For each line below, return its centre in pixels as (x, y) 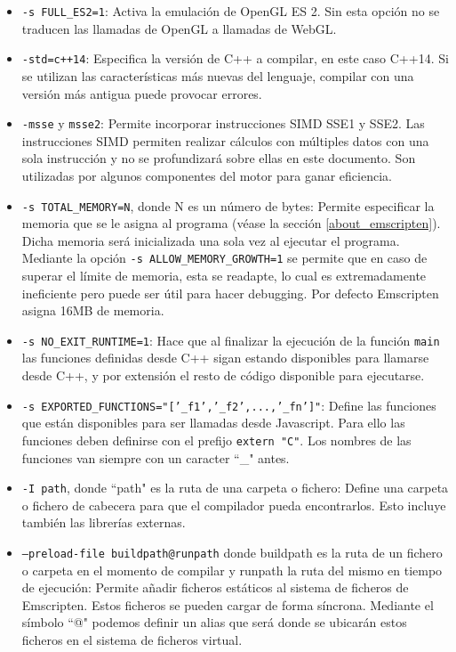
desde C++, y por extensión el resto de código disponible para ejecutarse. (223, 375)
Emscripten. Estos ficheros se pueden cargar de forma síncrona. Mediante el (228, 604)
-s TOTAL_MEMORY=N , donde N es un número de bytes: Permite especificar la (228, 205)
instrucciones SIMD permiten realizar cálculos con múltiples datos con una (225, 140)
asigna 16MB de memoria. (93, 310)
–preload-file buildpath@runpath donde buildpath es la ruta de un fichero (232, 552)
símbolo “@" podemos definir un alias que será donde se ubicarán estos (214, 622)
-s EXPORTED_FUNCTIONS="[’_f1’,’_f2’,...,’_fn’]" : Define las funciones (229, 405)
